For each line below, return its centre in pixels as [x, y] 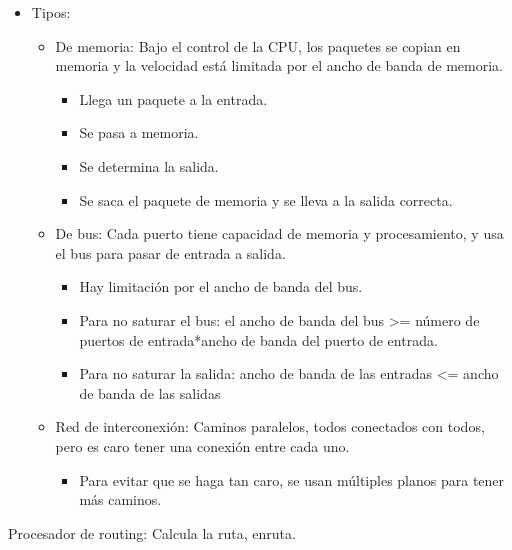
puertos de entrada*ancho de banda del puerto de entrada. [258, 339]
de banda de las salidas [150, 392]
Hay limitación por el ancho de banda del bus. [221, 286]
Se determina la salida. [149, 165]
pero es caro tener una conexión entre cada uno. [202, 445]
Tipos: [51, 12]
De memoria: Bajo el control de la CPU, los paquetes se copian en [258, 45]
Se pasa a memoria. [139, 132]
